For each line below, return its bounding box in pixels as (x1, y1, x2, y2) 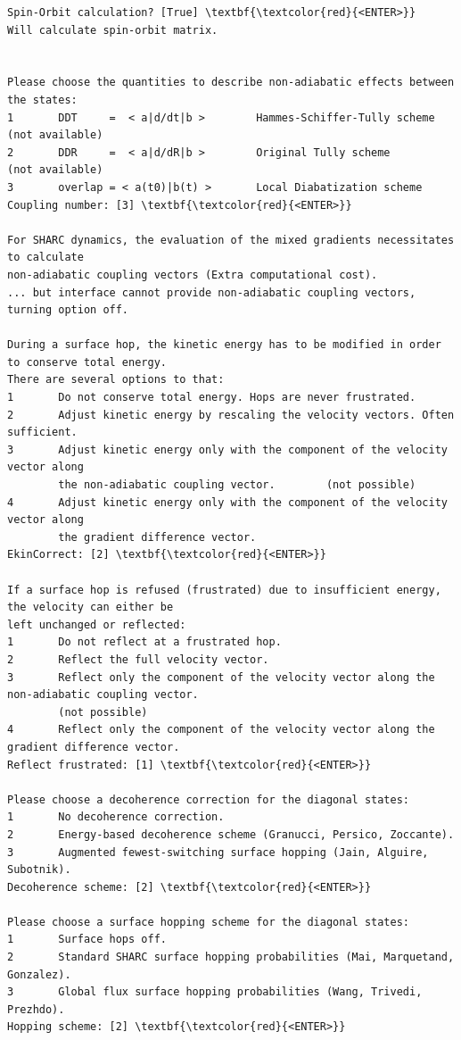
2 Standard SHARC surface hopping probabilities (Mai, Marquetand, (7, 951, 455, 964)
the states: (7, 93, 78, 106)
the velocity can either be (7, 601, 174, 614)
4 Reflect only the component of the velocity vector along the (7, 723, 435, 736)
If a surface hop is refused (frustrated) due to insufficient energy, (7, 583, 441, 596)
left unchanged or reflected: (7, 618, 186, 631)
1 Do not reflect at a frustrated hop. (7, 636, 282, 649)
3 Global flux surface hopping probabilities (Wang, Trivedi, (7, 986, 423, 999)
